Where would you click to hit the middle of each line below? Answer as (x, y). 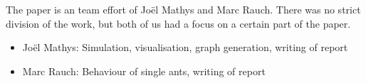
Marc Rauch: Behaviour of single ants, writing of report (144, 71)
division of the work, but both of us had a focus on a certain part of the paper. (178, 23)
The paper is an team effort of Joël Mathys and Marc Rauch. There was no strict (183, 9)
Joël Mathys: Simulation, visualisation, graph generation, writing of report (185, 47)
